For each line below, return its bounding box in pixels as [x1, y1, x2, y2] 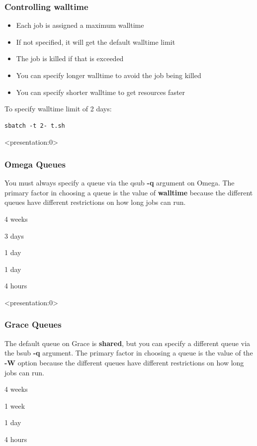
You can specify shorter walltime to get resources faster [16, 87, 185, 97]
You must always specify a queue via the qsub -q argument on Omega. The [4, 178, 235, 188]
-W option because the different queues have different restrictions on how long [4, 357, 244, 367]
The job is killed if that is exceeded [16, 53, 124, 64]
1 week [4, 400, 25, 411]
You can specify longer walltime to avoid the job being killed [16, 70, 201, 80]
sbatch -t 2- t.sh [4, 122, 65, 129]
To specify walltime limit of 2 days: [4, 103, 112, 114]
